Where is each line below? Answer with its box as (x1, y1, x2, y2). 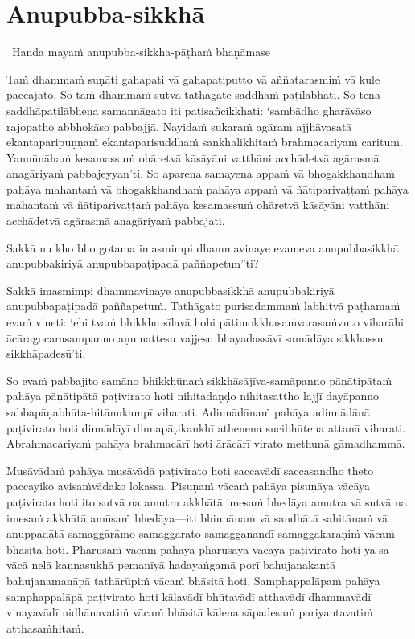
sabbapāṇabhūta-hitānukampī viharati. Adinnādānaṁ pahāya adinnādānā (6, 403, 370, 420)
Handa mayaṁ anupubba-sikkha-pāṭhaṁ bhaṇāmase (11, 43, 271, 60)
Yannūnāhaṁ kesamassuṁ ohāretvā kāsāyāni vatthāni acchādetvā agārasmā (6, 149, 380, 166)
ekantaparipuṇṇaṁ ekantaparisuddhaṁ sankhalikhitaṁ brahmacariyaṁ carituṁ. (6, 133, 403, 150)
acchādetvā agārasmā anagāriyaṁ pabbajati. (6, 212, 225, 229)
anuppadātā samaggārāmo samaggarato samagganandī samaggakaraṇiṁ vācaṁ (6, 525, 396, 542)
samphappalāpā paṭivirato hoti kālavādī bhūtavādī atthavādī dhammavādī (6, 588, 372, 604)
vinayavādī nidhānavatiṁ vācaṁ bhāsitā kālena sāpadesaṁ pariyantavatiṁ (6, 604, 373, 621)
